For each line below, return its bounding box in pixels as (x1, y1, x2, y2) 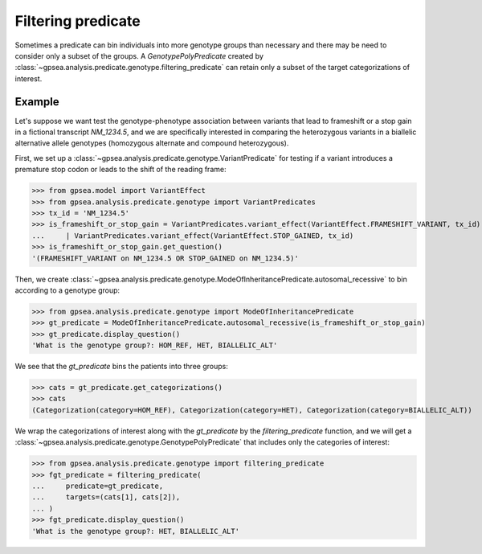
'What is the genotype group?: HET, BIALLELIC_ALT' (31, 527, 240, 536)
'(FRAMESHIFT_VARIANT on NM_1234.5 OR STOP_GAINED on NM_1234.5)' (31, 253, 299, 263)
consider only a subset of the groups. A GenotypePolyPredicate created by (14, 51, 264, 60)
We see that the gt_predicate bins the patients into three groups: (14, 362, 228, 371)
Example (14, 95, 59, 109)
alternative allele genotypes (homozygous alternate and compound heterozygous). (14, 138, 289, 148)
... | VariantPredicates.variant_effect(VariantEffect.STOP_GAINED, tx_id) (31, 231, 354, 240)
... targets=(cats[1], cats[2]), (31, 493, 181, 502)
